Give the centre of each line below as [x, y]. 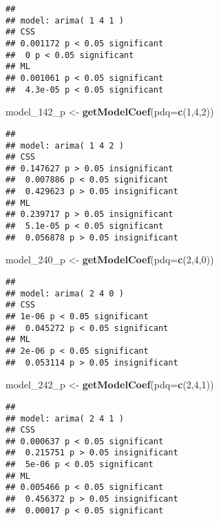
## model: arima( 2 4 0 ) [65, 293]
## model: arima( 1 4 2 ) [65, 145]
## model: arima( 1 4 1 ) [65, 20]
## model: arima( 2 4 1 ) [65, 418]
